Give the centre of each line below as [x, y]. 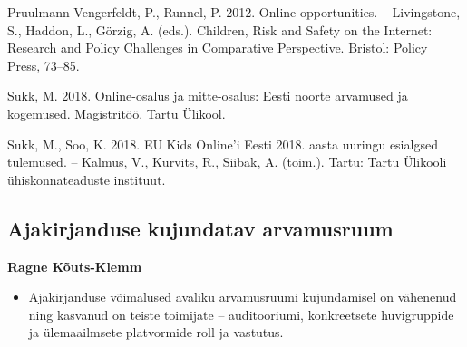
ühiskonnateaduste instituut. [87, 179]
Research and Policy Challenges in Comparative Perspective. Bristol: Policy [218, 48]
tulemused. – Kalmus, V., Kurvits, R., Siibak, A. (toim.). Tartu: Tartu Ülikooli [227, 162]
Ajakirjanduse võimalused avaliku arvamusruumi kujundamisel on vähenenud [243, 297]
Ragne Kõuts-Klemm [75, 266]
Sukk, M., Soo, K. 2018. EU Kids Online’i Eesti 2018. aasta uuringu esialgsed [223, 144]
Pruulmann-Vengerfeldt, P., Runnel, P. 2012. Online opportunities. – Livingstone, [234, 12]
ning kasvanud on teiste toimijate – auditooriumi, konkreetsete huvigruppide [241, 314]
